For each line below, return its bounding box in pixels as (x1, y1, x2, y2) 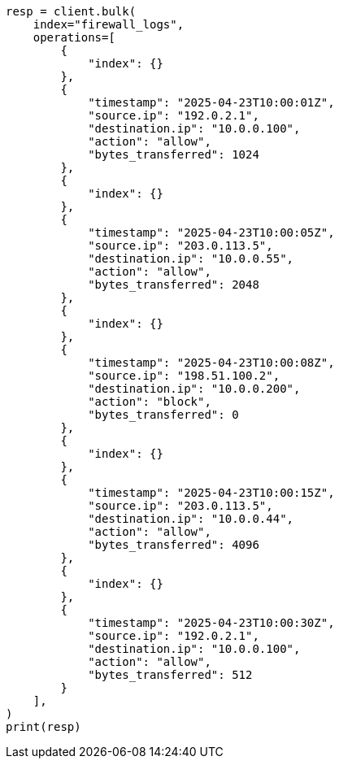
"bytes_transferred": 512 (88, 668, 253, 681)
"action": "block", (88, 395, 211, 408)
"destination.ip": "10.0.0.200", (88, 382, 301, 395)
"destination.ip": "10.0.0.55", (88, 252, 294, 265)
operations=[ (33, 31, 115, 44)
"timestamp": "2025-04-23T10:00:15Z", (88, 486, 335, 499)
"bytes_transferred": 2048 (88, 278, 259, 291)
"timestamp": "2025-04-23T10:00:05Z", (88, 226, 335, 239)
